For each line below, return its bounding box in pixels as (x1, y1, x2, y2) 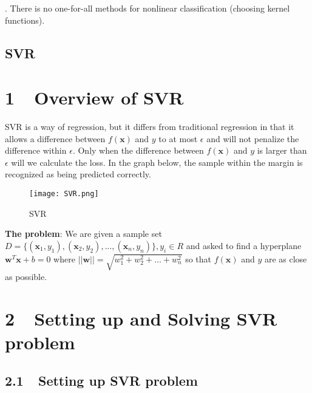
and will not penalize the (206, 132, 299, 145)
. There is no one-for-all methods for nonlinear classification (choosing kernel (5, 2, 290, 14)
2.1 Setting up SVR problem (5, 371, 198, 390)
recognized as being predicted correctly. (5, 168, 151, 180)
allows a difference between (5, 132, 106, 145)
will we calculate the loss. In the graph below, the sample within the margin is (11, 155, 303, 168)
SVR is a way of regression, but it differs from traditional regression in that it (5, 120, 294, 133)
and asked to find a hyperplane (186, 239, 302, 251)
